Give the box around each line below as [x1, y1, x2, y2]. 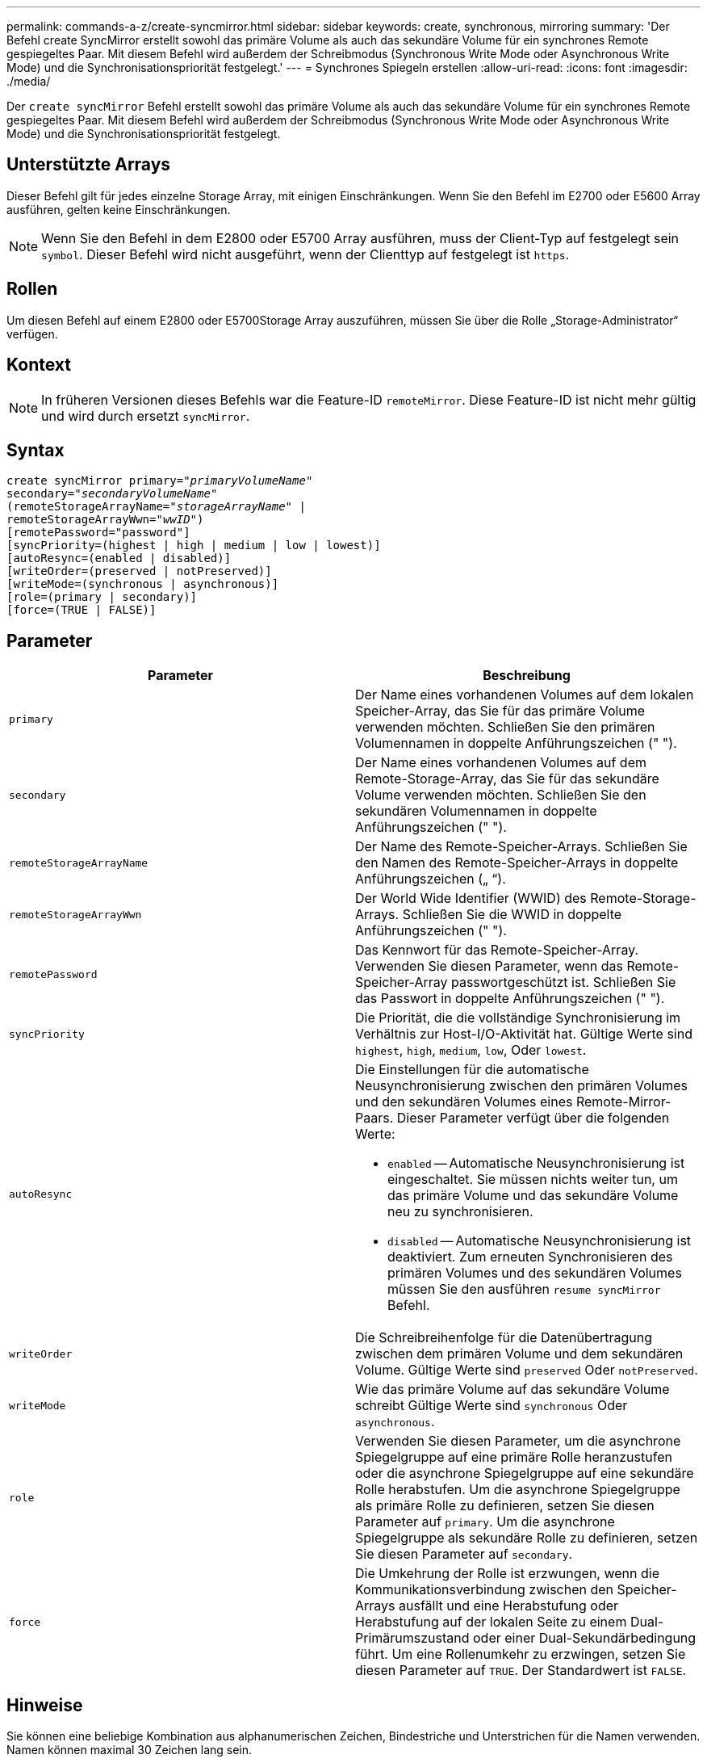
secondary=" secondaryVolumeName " [6, 487, 218, 501]
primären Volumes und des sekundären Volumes [387, 1265, 682, 1282]
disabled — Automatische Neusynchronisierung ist [387, 1232, 692, 1249]
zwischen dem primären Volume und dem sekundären [355, 1345, 684, 1362]
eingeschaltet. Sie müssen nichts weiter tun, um [387, 1171, 678, 1188]
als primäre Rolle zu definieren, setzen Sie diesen [355, 1497, 655, 1514]
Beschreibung [483, 667, 571, 684]
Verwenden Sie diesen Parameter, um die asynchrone [355, 1433, 681, 1450]
